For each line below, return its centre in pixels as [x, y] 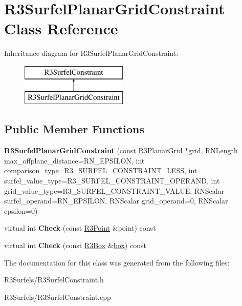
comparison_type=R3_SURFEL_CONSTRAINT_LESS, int [101, 170]
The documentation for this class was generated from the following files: [117, 262]
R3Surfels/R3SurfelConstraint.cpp [58, 297]
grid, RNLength [213, 150]
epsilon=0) [21, 210]
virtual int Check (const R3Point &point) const [80, 228]
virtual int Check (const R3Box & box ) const [75, 245]
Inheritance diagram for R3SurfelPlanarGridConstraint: [91, 53]
